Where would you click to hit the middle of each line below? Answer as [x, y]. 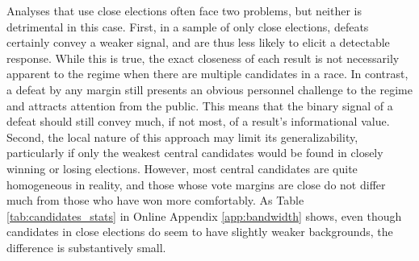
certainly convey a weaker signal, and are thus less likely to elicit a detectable [198, 42]
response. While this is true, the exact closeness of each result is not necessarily [203, 58]
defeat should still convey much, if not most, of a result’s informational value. [198, 121]
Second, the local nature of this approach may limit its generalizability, [182, 137]
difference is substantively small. [86, 247]
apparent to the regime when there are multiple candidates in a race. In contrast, [207, 74]
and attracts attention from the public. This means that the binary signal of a [200, 105]
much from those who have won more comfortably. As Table [155, 200]
